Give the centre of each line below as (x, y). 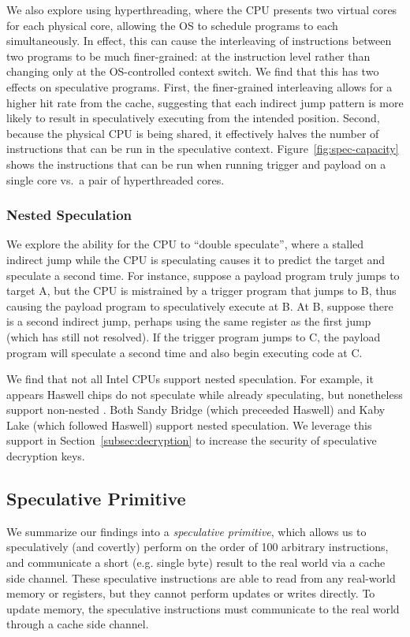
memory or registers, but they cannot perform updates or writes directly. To (191, 593)
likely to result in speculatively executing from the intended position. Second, (193, 118)
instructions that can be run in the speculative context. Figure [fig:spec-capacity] (203, 149)
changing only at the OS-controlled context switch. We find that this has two (193, 71)
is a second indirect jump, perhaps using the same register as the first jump (189, 321)
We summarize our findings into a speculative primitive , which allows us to (186, 531)
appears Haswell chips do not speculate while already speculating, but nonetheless (205, 394)
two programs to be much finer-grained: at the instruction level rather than (188, 56)
